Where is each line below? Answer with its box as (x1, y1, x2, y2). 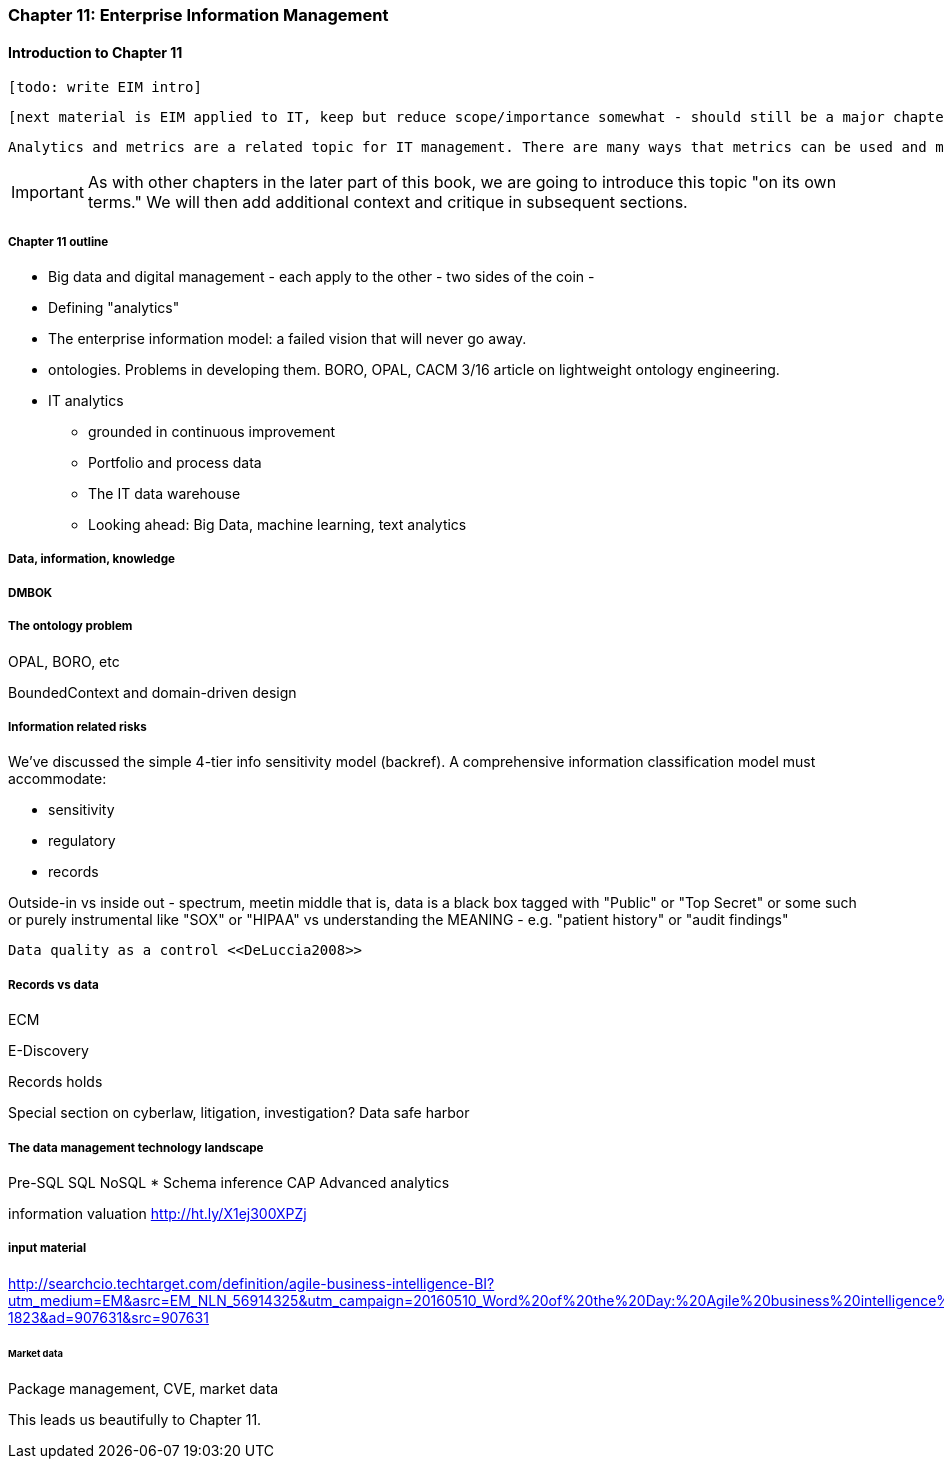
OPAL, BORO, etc (8, 652, 120, 670)
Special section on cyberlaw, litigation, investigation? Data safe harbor (8, 1104, 470, 1122)
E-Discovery (8, 1042, 89, 1060)
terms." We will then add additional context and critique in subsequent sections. (87, 192, 688, 213)
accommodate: (8, 770, 107, 788)
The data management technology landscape (8, 1140, 264, 1155)
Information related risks (8, 719, 147, 734)
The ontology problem (8, 619, 133, 634)
